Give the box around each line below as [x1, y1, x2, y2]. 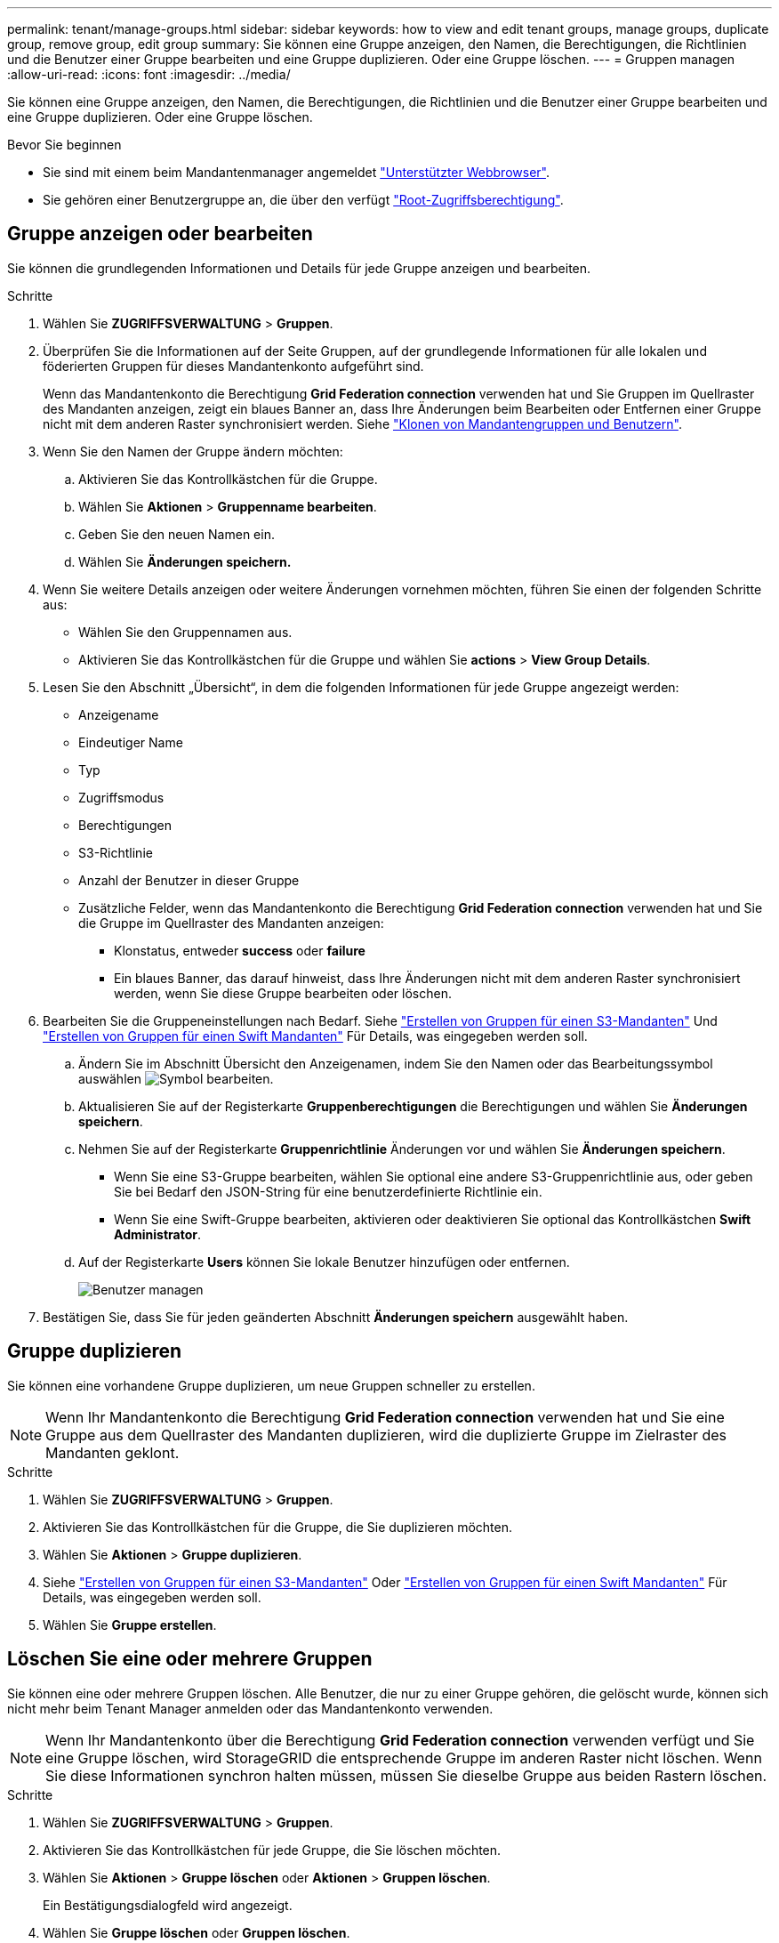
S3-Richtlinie [78, 844, 153, 860]
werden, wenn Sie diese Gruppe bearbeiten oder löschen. [114, 985, 452, 1001]
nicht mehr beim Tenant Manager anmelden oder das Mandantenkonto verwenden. [7, 1700, 494, 1716]
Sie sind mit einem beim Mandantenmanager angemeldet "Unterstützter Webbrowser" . [43, 165, 550, 180]
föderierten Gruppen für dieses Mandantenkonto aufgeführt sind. [43, 358, 424, 374]
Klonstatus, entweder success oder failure [114, 942, 365, 958]
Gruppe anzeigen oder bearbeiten [7, 222, 313, 246]
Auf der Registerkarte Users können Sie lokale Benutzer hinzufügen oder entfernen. [78, 1254, 570, 1270]
